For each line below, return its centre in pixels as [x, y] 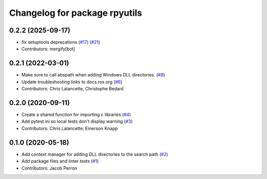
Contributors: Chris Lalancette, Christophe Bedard [72, 89]
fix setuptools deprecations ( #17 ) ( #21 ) [61, 42]
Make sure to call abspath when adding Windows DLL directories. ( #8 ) [93, 75]
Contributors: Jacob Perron [49, 168]
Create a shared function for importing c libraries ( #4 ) [76, 115]
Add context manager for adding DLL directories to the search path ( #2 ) [95, 154]
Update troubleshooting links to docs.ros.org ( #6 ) [72, 82]
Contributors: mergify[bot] [48, 49]
